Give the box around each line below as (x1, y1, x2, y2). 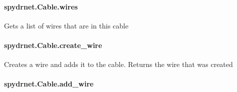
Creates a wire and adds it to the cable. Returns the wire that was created (4, 59, 233, 69)
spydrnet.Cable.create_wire (4, 39, 102, 50)
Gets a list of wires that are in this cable (4, 20, 129, 30)
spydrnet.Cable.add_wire (4, 78, 94, 89)
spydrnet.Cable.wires (4, 1, 78, 11)
